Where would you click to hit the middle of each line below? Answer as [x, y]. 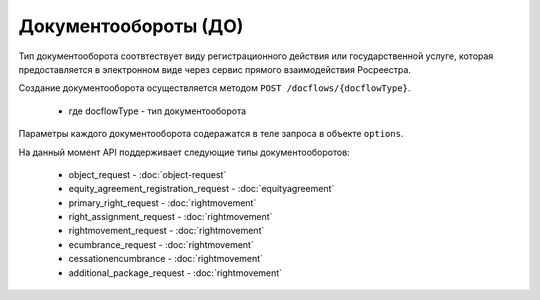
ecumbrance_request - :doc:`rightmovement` [161, 244]
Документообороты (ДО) [131, 26]
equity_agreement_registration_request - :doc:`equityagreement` [201, 189]
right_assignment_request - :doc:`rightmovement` [170, 217]
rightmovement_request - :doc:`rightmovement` [166, 231]
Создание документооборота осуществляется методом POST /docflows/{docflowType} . [214, 88]
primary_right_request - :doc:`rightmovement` [162, 202]
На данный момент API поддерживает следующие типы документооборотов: [184, 152]
